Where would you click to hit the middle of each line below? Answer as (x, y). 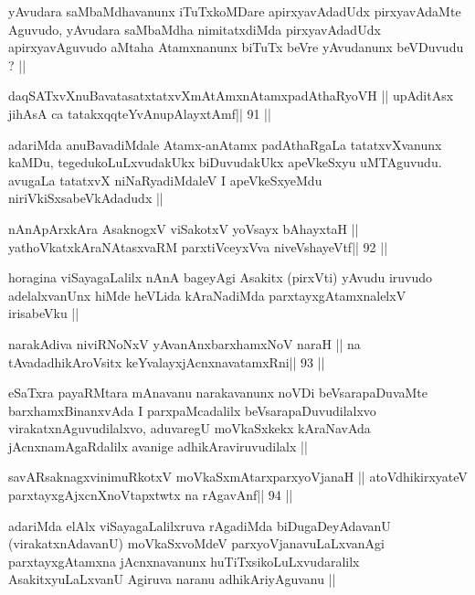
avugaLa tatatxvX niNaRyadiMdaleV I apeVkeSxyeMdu (165, 180)
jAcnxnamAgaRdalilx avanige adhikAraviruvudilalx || (158, 446)
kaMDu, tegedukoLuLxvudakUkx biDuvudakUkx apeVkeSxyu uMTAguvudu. (225, 162)
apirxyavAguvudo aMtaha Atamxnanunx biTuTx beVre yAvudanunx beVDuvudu (236, 47)
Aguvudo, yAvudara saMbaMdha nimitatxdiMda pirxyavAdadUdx (195, 29)
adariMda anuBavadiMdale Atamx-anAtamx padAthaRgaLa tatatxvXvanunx (225, 144)
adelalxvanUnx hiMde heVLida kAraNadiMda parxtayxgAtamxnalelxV (207, 295)
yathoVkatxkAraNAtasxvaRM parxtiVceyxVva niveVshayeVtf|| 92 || (198, 246)
